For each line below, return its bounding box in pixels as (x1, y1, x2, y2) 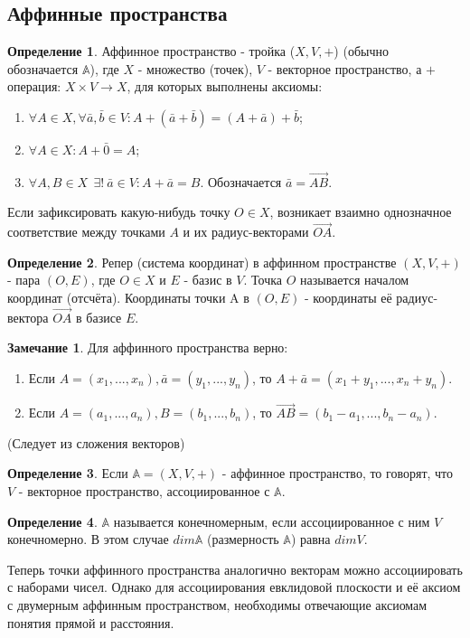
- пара (7, 270, 41, 289)
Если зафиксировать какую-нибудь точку (7, 202, 230, 221)
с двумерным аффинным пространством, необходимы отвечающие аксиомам (7, 595, 428, 614)
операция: (7, 77, 61, 96)
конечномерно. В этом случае (7, 530, 169, 549)
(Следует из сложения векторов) (7, 433, 185, 452)
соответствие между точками (7, 222, 165, 241)
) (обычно (334, 42, 389, 61)
